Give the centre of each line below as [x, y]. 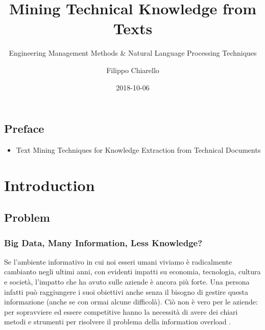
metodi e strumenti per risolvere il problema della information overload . [118, 322]
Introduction [50, 185]
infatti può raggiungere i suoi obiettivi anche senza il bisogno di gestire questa [126, 291]
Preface [24, 128]
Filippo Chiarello [133, 70]
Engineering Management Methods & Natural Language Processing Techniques [133, 53]
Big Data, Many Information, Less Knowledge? [103, 242]
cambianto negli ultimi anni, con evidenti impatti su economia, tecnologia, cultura [132, 272]
